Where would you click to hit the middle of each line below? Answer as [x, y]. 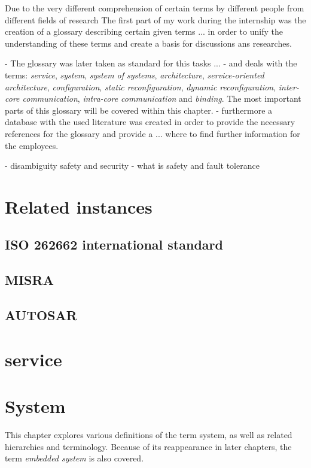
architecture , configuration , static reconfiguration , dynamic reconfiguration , [141, 86]
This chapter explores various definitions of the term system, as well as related [149, 434]
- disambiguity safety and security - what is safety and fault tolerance [132, 165]
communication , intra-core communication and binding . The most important [162, 98]
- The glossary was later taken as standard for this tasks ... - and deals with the [151, 63]
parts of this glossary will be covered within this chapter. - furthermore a [139, 110]
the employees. [32, 145]
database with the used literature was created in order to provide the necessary [150, 122]
